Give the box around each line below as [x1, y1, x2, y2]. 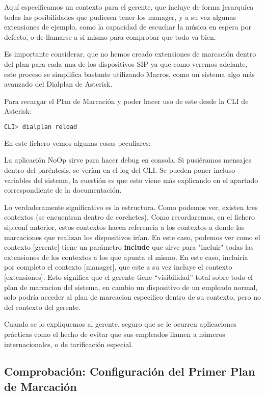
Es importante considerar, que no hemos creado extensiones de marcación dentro [4, 48, 256, 59]
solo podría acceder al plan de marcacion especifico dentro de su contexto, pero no [4, 292, 261, 302]
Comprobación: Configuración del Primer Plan [4, 363, 255, 379]
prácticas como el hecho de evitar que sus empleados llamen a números [4, 328, 225, 339]
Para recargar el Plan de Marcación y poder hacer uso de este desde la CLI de [4, 95, 249, 106]
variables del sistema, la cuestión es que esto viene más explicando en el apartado [4, 174, 258, 185]
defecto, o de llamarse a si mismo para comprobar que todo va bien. [4, 31, 216, 42]
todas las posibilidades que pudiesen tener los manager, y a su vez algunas [4, 11, 236, 22]
